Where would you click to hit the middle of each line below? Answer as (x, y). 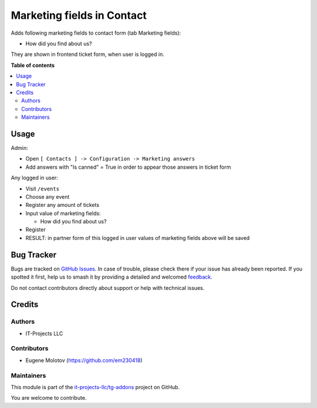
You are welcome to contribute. (49, 398)
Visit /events (43, 189)
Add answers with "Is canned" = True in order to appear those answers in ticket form (128, 167)
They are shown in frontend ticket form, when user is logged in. (87, 54)
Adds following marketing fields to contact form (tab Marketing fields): (96, 33)
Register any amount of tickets (63, 205)
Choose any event (48, 196)
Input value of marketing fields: (63, 213)
